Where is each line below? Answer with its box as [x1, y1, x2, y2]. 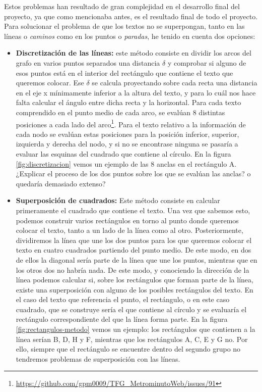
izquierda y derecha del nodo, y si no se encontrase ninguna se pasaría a [16, 138, 238, 149]
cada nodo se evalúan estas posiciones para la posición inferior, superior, [16, 128, 239, 139]
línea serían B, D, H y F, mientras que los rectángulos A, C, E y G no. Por [16, 333, 248, 344]
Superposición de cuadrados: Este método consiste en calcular [16, 195, 220, 206]
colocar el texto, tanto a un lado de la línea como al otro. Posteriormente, [16, 225, 243, 235]
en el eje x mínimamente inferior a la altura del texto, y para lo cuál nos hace [16, 87, 256, 97]
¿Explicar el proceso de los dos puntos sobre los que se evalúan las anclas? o [16, 168, 251, 179]
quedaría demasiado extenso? [16, 178, 106, 188]
